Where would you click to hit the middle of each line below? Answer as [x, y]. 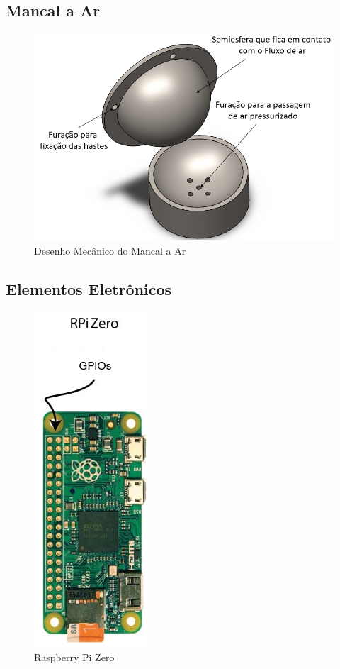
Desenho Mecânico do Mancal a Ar [110, 250]
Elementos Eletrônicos [89, 288]
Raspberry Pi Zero [74, 657]
